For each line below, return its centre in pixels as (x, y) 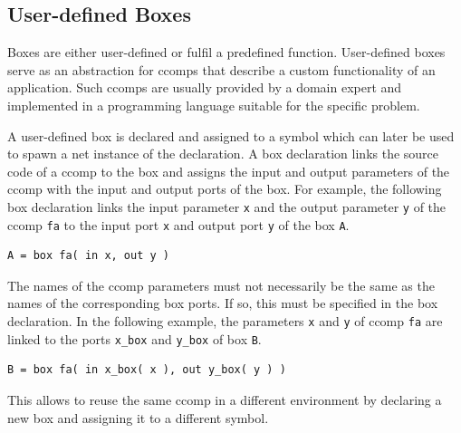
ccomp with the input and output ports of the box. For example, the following (225, 189)
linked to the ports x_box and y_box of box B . (134, 338)
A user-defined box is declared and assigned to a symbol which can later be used (231, 135)
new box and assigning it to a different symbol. (138, 417)
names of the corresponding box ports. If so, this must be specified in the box (223, 303)
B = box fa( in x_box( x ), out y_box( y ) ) (147, 370)
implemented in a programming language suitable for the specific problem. (214, 105)
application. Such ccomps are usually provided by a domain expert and (205, 87)
